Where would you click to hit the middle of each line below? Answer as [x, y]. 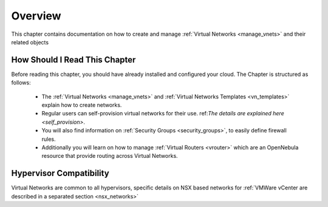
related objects [30, 42]
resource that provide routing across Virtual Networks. [110, 156]
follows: [21, 83]
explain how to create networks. [82, 105]
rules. [49, 139]
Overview [36, 16]
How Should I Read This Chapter [73, 60]
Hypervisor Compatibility [60, 173]
